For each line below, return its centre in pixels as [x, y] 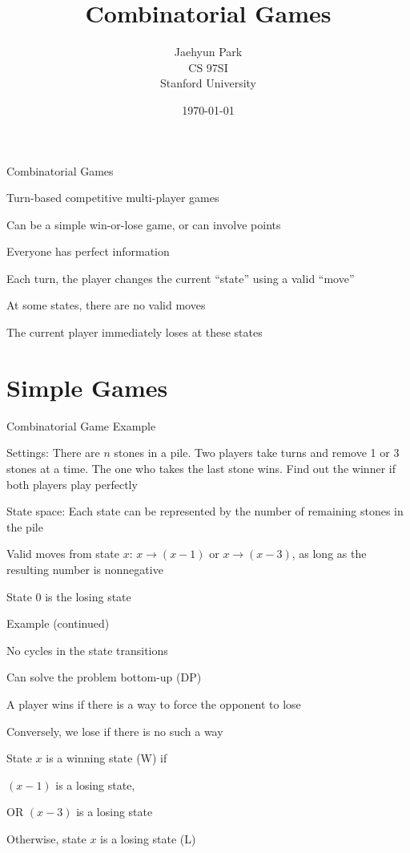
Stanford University [208, 83]
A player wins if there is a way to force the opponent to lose [154, 703]
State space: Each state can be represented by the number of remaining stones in [205, 511]
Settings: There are [53, 453]
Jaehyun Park [208, 52]
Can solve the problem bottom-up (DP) [104, 677]
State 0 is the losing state [69, 596]
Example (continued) [58, 623]
